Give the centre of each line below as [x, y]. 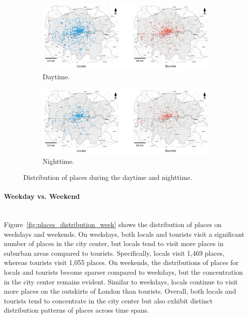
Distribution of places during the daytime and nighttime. [108, 177]
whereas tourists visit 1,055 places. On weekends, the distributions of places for [121, 262]
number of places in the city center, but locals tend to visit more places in [114, 243]
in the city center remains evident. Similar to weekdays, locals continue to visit [121, 281]
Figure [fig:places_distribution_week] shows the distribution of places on [113, 224]
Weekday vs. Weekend [42, 196]
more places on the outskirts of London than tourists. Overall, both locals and [120, 291]
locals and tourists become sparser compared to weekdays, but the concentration [124, 272]
